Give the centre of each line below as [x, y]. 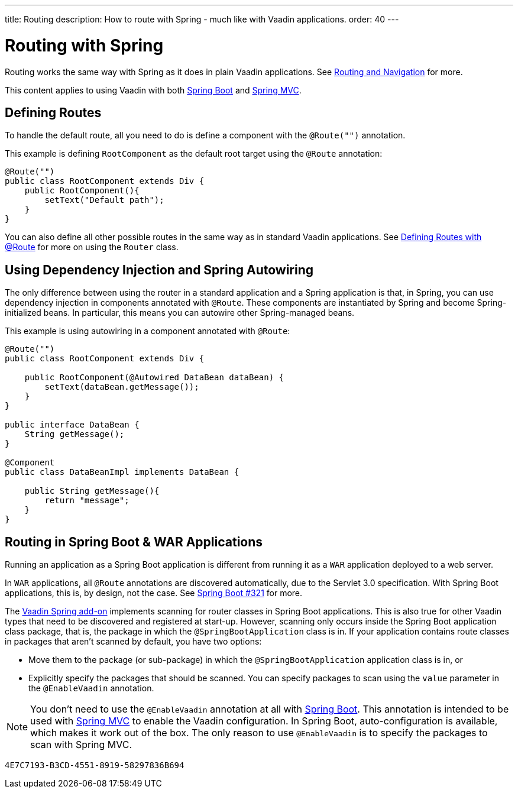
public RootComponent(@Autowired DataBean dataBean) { [154, 378]
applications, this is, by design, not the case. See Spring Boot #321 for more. [154, 593]
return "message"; [87, 501]
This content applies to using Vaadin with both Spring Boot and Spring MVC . [153, 90]
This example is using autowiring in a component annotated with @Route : [148, 331]
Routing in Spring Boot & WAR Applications [134, 542]
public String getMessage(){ [92, 491]
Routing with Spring [84, 45]
